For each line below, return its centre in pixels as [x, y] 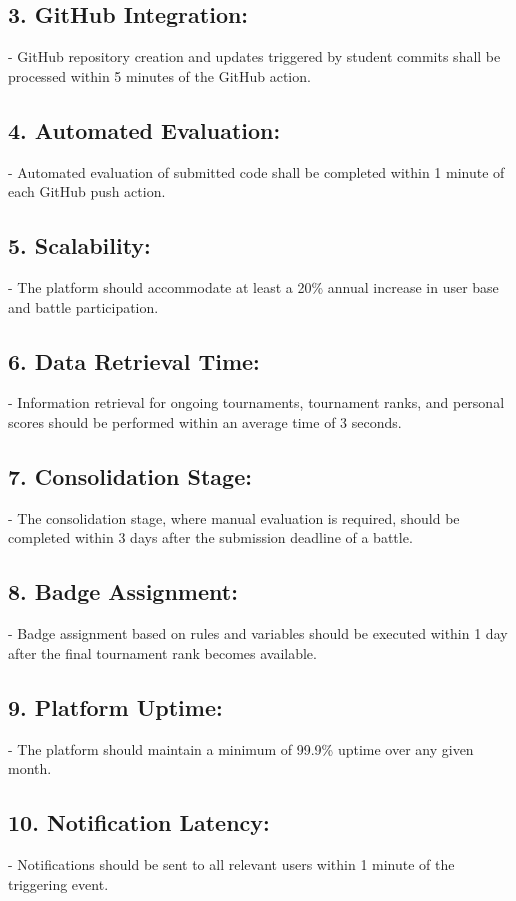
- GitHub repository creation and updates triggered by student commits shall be [254, 56]
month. [30, 768]
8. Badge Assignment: [123, 591]
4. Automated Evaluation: [144, 129]
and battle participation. [83, 306]
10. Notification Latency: [139, 822]
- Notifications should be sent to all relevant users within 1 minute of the [231, 863]
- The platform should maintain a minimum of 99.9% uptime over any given [241, 748]
